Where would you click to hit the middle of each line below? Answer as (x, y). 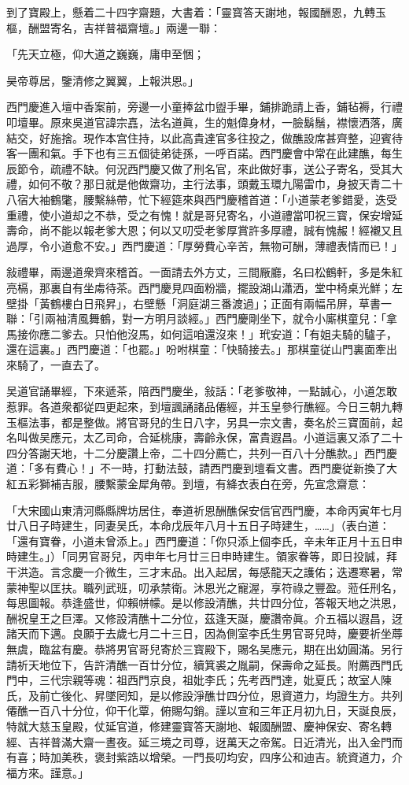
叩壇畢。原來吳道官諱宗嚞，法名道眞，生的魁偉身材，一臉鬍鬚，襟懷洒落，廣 (204, 122)
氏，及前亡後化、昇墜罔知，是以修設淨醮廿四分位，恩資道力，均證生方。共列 (204, 695)
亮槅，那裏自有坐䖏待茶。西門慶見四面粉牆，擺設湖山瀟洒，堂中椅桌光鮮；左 (204, 287)
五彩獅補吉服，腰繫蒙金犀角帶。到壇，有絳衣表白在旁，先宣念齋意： (193, 484)
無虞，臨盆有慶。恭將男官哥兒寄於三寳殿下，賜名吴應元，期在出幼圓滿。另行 (204, 648)
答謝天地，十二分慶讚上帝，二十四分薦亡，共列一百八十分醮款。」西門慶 (212, 452)
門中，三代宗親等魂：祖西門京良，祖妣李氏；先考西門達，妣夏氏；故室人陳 (199, 680)
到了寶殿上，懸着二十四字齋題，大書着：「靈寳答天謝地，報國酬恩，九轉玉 (196, 12)
